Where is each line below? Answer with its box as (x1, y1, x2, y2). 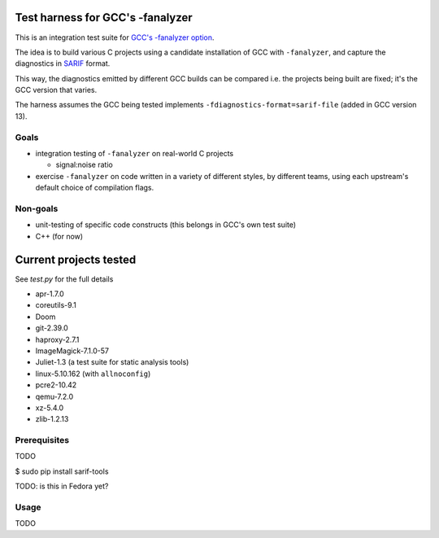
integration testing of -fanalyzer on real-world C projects (35, 149, 234, 158)
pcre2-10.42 (35, 380, 77, 390)
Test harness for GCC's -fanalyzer (15, 11, 193, 24)
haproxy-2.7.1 (35, 335, 80, 344)
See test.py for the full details (15, 273, 114, 284)
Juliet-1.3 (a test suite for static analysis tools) (35, 357, 189, 367)
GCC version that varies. (15, 85, 98, 95)
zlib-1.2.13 (35, 414, 69, 424)
